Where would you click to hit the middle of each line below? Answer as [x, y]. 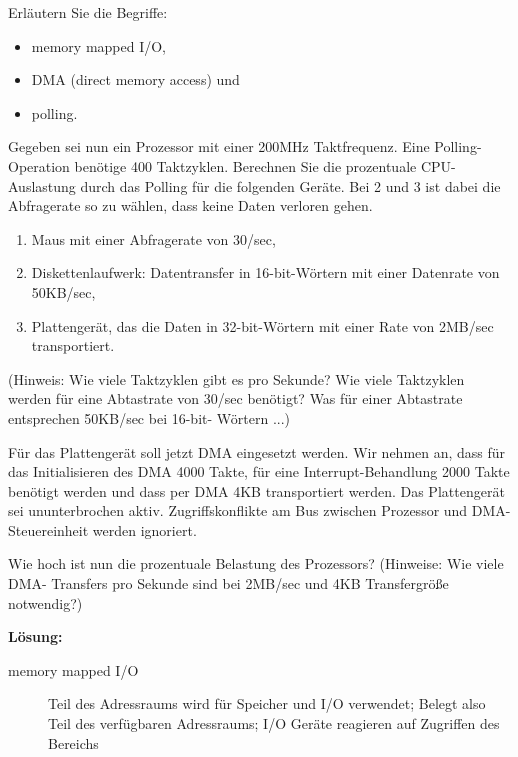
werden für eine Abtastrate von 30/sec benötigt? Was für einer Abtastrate [235, 398]
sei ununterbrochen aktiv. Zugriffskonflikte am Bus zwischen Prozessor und [238, 510]
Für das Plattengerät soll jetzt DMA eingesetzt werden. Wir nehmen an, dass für [257, 451]
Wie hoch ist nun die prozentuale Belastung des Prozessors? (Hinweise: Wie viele [256, 563]
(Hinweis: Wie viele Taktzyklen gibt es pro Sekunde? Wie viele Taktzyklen [236, 378]
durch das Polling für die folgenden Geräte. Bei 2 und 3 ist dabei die [290, 185]
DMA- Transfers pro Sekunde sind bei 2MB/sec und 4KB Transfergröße [228, 583]
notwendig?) [45, 602]
